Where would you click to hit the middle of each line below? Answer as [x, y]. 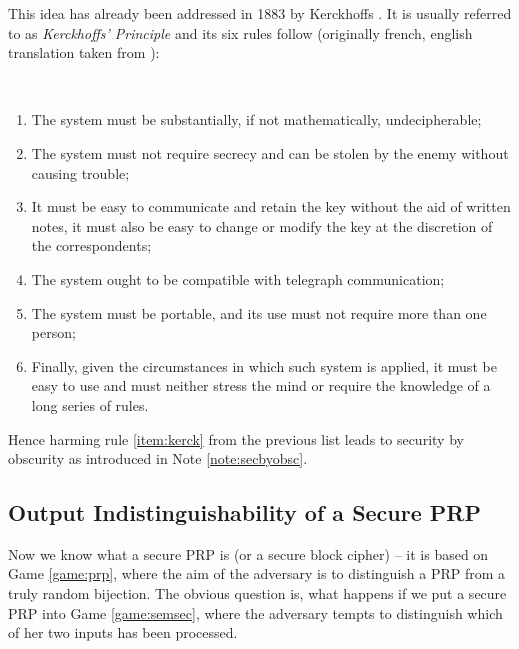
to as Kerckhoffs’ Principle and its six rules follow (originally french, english [240, 32]
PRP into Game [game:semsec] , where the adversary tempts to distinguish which [255, 612]
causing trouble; [80, 172]
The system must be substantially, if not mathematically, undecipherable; [256, 119]
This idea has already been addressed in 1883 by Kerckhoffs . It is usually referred [260, 13]
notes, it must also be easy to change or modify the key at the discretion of [262, 225]
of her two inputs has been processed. [123, 632]
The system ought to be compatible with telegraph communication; [238, 278]
